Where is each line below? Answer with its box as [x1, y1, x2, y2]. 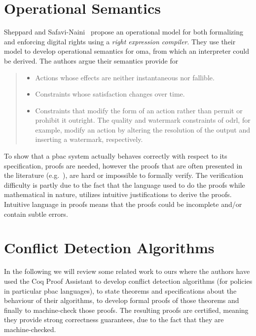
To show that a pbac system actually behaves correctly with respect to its [4, 151, 227, 161]
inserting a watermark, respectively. [35, 134, 143, 144]
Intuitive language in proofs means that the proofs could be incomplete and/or [4, 199, 242, 209]
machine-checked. [4, 324, 56, 334]
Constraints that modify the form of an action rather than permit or [35, 105, 243, 115]
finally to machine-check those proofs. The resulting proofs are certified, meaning [4, 304, 249, 315]
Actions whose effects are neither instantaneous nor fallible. [35, 72, 215, 82]
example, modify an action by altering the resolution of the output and [35, 124, 250, 134]
